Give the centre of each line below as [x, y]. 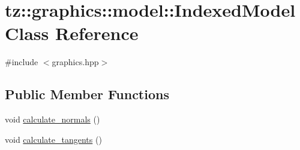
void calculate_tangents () [53, 139]
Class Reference [72, 33]
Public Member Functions [87, 94]
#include [22, 62]
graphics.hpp [75, 62]
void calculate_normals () [52, 119]
